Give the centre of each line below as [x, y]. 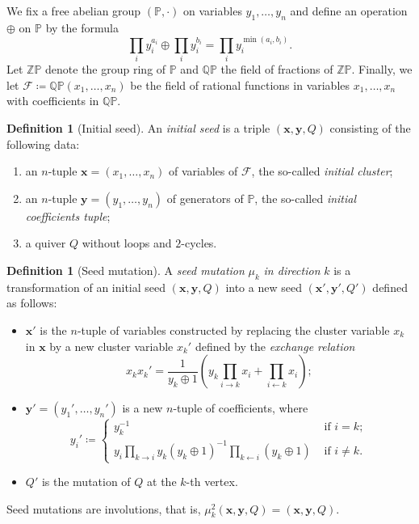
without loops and [127, 243]
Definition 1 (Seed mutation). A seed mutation [126, 270]
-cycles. [199, 243]
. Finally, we [382, 69]
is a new [142, 408]
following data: [43, 144]
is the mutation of [86, 482]
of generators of [205, 198]
